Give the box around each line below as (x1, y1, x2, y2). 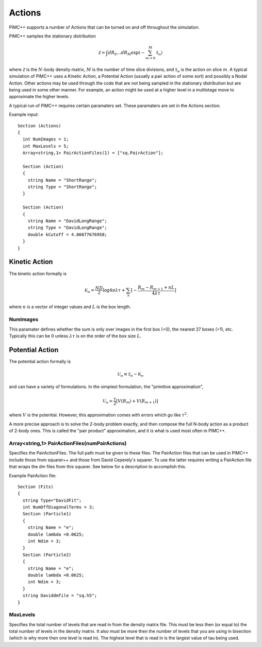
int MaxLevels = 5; (22, 143, 69, 149)
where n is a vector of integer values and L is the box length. (9, 304, 131, 310)
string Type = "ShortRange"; (27, 184, 97, 190)
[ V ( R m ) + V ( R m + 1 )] (116, 398, 159, 404)
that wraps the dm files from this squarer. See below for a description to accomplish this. (9, 464, 187, 470)
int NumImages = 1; (22, 137, 69, 142)
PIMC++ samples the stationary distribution (9, 33, 96, 39)
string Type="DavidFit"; (22, 497, 82, 503)
